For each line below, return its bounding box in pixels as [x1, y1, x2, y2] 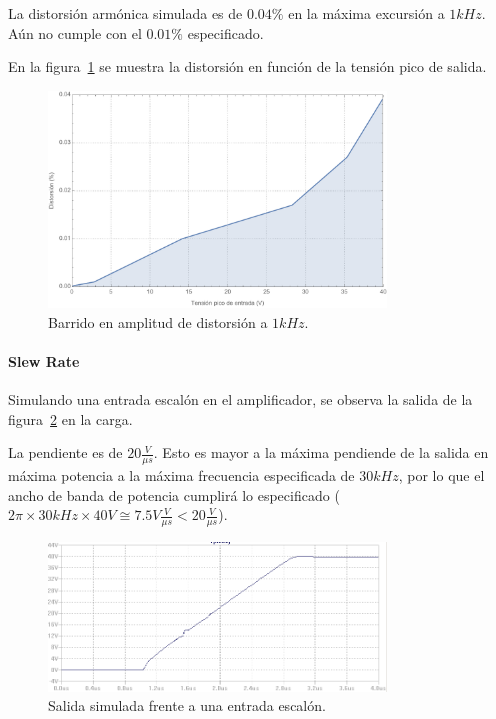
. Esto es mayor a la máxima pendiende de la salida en [153, 442, 489, 463]
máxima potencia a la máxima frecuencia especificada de [8, 465, 355, 486]
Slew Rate [8, 350, 80, 371]
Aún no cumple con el [8, 22, 142, 43]
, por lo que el [398, 465, 485, 486]
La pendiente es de [8, 442, 123, 463]
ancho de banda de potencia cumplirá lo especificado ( [8, 484, 340, 505]
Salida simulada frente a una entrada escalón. [48, 695, 326, 716]
